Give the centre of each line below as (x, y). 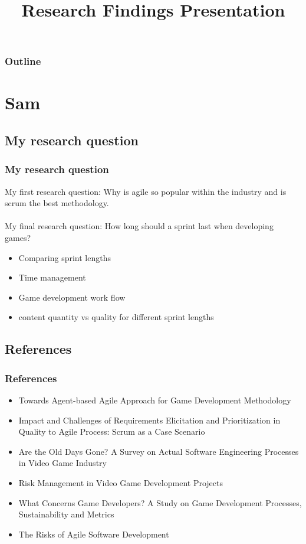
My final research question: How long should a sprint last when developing (139, 226)
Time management (52, 277)
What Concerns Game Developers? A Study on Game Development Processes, (160, 502)
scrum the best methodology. (57, 203)
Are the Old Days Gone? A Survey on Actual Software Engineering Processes (159, 451)
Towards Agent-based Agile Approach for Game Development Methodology (155, 400)
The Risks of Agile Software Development (94, 534)
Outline (23, 61)
